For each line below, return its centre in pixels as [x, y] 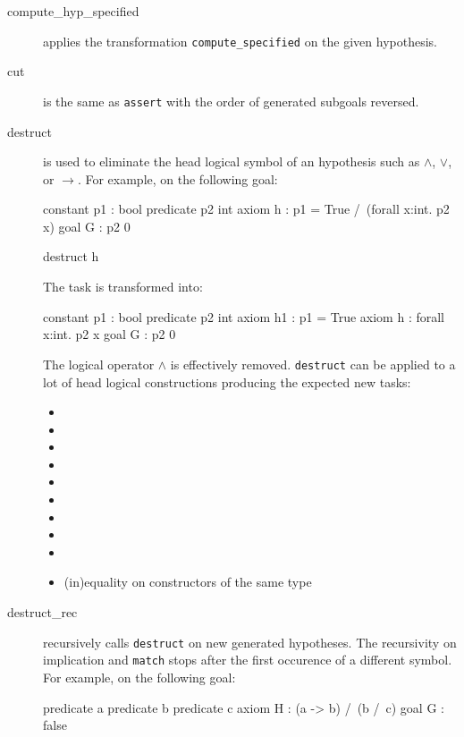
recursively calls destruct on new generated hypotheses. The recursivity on [250, 642]
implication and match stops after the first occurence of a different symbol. [248, 660]
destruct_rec [42, 612]
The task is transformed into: [123, 287]
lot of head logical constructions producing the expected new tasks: [227, 381]
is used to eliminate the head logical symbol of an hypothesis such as [232, 161]
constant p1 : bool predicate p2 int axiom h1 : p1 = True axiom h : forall [244, 316]
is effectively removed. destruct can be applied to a [313, 364]
